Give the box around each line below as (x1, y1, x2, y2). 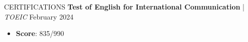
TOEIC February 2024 (4, 11, 74, 21)
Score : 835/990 (16, 28, 64, 38)
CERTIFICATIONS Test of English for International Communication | (4, 1, 244, 11)
